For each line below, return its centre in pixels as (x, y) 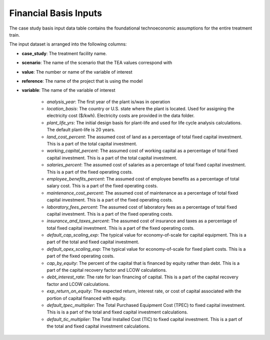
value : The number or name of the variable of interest (77, 72)
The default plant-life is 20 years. (81, 130)
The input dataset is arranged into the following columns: (68, 44)
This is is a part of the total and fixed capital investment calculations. (117, 312)
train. (14, 35)
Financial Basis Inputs (56, 13)
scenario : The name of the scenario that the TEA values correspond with (97, 63)
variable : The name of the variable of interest (68, 90)
